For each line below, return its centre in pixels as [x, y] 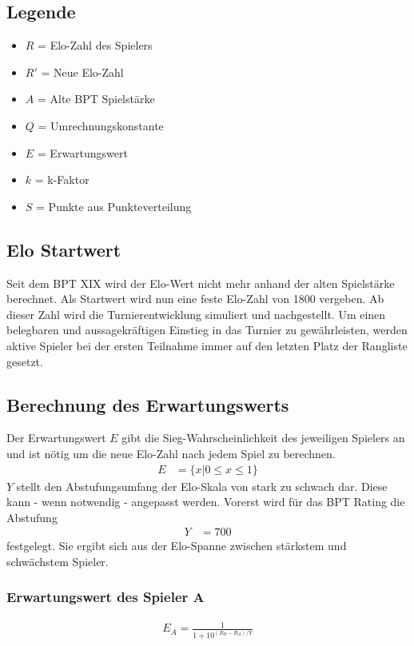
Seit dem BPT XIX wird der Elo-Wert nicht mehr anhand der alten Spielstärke [201, 283]
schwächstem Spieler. [58, 561]
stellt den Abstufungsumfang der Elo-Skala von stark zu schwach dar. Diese [202, 486]
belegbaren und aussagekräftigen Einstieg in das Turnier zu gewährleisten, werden [207, 330]
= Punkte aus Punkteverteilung [114, 206]
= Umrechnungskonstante [101, 125]
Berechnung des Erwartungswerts [148, 404]
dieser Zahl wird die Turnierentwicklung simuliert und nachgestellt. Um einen [196, 314]
